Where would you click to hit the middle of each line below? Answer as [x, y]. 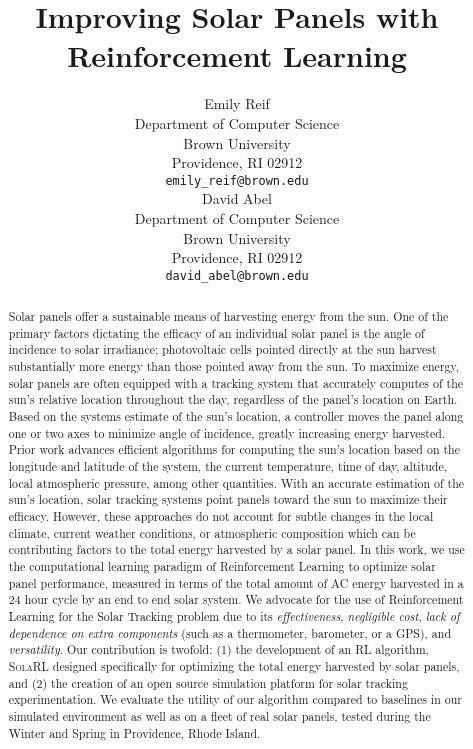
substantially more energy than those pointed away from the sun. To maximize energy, [234, 366]
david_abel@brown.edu [237, 275]
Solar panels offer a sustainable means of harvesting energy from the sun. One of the [228, 316]
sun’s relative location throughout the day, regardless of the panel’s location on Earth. [233, 399]
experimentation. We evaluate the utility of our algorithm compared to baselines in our [235, 699]
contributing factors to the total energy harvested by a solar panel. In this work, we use [236, 549]
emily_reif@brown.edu [237, 180]
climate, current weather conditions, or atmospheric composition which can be [212, 532]
